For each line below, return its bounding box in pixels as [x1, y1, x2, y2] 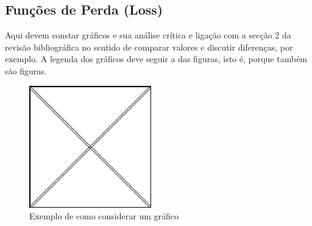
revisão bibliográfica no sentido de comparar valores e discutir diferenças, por [5, 40, 293, 53]
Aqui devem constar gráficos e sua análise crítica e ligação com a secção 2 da [5, 29, 291, 41]
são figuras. [5, 64, 47, 77]
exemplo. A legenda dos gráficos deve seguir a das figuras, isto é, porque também [5, 52, 308, 65]
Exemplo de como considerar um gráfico [29, 210, 179, 222]
